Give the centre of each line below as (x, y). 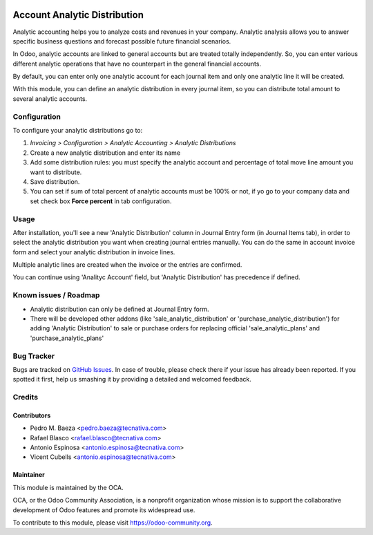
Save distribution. (55, 181)
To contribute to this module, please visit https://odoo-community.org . (113, 523)
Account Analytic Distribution (78, 15)
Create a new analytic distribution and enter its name (105, 153)
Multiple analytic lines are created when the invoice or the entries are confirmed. (127, 265)
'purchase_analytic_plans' (67, 338)
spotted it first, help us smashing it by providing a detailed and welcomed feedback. (132, 379)
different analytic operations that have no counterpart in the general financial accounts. (137, 64)
